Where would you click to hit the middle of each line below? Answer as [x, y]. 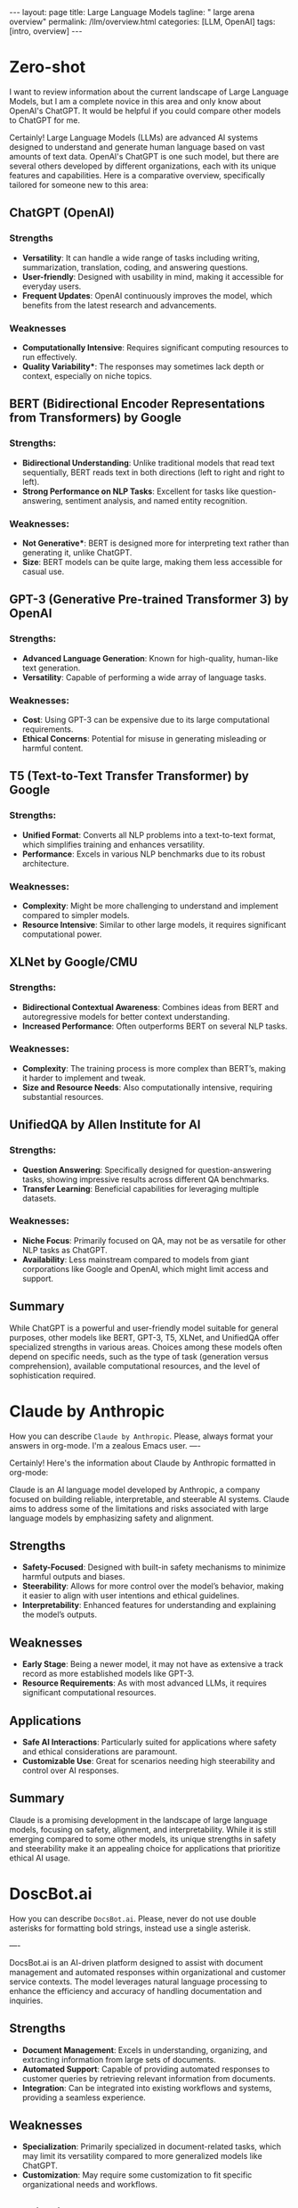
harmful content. [52, 748]
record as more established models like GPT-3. [108, 1674]
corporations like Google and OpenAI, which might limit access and [145, 1268]
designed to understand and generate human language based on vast [137, 147]
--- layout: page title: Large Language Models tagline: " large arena [132, 12]
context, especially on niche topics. [87, 375]
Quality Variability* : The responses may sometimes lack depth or [143, 366]
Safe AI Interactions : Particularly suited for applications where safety [149, 1742]
